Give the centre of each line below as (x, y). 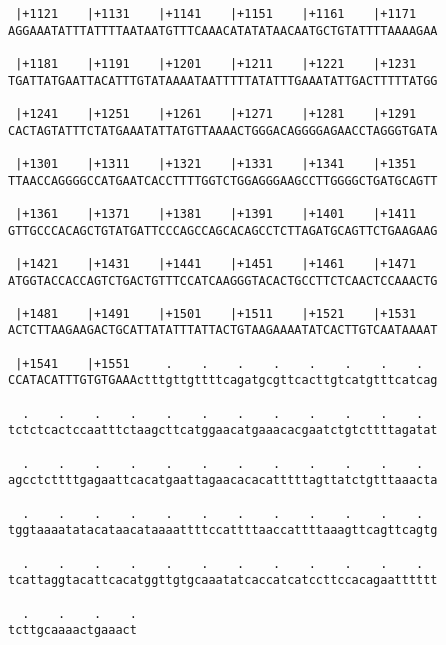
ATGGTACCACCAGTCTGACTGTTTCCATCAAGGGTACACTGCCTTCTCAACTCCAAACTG (223, 280)
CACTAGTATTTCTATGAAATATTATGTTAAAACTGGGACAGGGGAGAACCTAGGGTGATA (223, 130)
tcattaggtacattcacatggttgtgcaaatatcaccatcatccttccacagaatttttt (223, 580)
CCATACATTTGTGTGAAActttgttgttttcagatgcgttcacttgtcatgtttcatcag (223, 380)
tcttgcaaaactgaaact (72, 630)
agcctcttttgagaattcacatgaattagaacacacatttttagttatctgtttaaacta (223, 480)
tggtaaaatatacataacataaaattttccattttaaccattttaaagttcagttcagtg (223, 530)
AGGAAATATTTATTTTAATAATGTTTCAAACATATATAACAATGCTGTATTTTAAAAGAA (223, 30)
